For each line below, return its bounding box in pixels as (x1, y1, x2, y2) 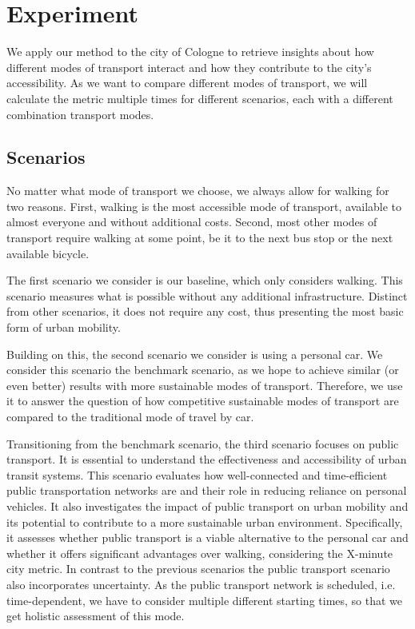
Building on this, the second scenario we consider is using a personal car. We (6, 345, 383, 362)
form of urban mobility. (6, 319, 121, 336)
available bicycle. (6, 245, 90, 261)
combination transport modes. (6, 105, 154, 122)
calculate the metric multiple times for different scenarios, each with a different (6, 90, 393, 106)
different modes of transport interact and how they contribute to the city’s (6, 58, 372, 75)
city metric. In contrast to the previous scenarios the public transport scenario (6, 560, 390, 577)
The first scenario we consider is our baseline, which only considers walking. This (6, 272, 403, 289)
